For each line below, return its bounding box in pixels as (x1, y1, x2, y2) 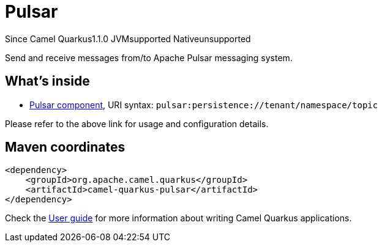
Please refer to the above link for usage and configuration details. (5, 118, 269, 129)
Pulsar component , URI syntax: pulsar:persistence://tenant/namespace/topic (29, 99, 378, 110)
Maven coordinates (5, 139, 125, 155)
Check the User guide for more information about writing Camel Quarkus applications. (5, 213, 352, 224)
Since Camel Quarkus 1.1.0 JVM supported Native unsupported (5, 33, 251, 44)
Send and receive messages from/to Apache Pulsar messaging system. (5, 52, 293, 63)
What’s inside (5, 73, 90, 89)
